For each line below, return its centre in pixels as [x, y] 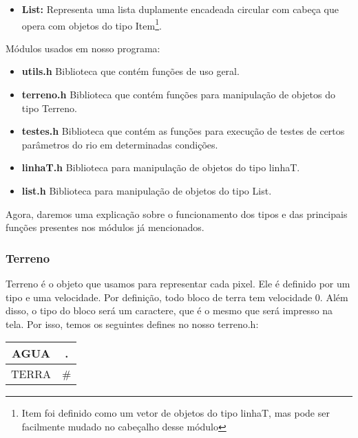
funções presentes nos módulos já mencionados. [105, 227]
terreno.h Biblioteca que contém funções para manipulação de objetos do [178, 95]
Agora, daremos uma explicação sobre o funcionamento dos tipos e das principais [177, 213]
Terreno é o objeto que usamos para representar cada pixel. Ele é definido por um [178, 283]
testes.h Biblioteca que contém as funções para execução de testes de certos [183, 131]
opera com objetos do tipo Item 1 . [92, 24]
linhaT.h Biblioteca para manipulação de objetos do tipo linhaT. [161, 167]
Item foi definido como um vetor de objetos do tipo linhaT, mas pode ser [176, 413]
